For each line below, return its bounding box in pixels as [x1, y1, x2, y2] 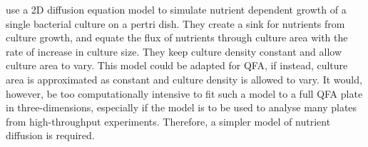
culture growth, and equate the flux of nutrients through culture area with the [6, 30, 348, 45]
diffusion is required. [6, 128, 95, 143]
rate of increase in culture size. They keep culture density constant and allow [6, 44, 342, 59]
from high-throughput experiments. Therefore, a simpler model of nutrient [6, 113, 331, 128]
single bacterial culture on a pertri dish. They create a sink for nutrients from [6, 16, 345, 31]
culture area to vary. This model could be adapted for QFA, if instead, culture [6, 58, 348, 73]
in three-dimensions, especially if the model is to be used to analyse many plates [6, 100, 357, 115]
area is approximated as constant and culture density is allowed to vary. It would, [6, 71, 362, 86]
